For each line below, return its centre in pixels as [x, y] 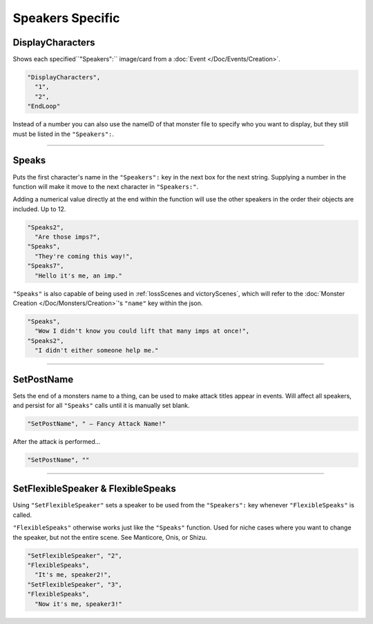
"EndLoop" [44, 106]
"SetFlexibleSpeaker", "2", [75, 555]
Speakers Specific [66, 18]
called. [22, 515]
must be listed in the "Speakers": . [63, 134]
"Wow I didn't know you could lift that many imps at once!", [142, 331]
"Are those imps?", [68, 237]
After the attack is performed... [57, 441]
